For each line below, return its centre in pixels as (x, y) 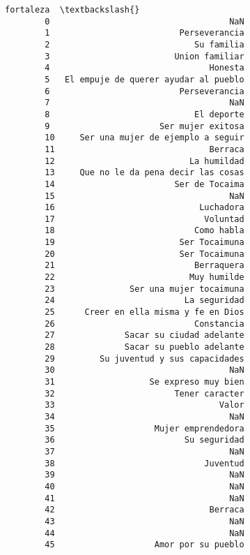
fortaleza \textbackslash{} (72, 10)
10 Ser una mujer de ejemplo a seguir (144, 138)
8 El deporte (144, 114)
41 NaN (144, 498)
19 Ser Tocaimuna (144, 243)
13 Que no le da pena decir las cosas (144, 173)
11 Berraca (144, 149)
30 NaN (144, 370)
